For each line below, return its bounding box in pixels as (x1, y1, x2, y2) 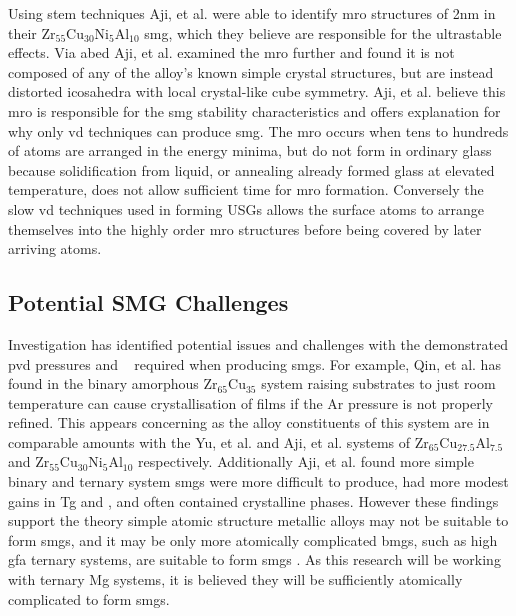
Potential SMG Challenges (8, 287, 289, 318)
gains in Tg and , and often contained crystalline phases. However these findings (8, 490, 499, 511)
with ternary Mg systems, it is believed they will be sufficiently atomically (8, 569, 463, 590)
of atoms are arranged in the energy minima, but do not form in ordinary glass (8, 140, 492, 161)
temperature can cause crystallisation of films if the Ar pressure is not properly (8, 392, 494, 413)
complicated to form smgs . (8, 588, 170, 609)
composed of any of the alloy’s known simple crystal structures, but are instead (8, 61, 494, 82)
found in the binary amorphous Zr (8, 373, 218, 394)
